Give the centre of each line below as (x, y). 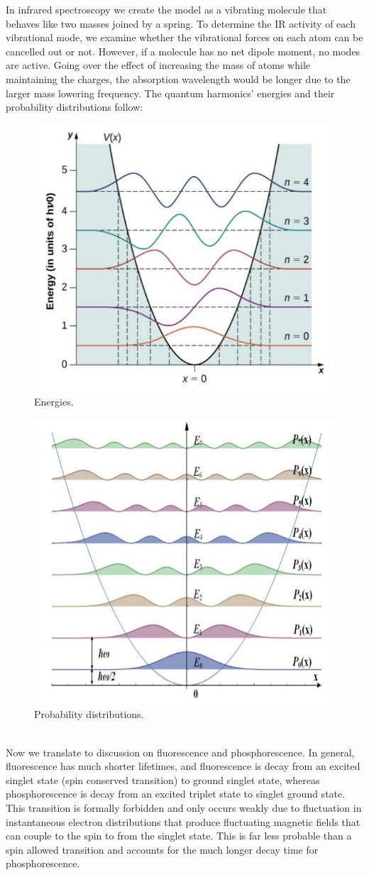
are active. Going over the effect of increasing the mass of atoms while (158, 65)
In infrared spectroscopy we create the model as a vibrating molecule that (166, 9)
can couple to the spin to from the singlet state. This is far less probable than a (179, 836)
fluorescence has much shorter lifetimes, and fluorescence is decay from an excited (183, 766)
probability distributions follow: (75, 107)
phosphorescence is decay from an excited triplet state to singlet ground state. (176, 794)
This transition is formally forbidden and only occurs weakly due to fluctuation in (184, 807)
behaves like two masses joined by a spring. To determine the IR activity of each (181, 23)
